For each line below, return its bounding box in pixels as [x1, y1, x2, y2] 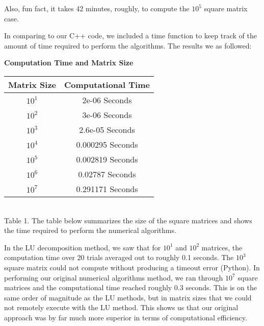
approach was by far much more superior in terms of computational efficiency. [4, 312, 247, 322]
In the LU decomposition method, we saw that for [4, 242, 161, 252]
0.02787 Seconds [78, 168, 136, 180]
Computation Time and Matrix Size [4, 57, 134, 68]
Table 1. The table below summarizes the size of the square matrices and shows [4, 215, 252, 225]
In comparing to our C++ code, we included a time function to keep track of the [4, 30, 257, 41]
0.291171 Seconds [76, 182, 138, 195]
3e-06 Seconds [82, 108, 132, 121]
